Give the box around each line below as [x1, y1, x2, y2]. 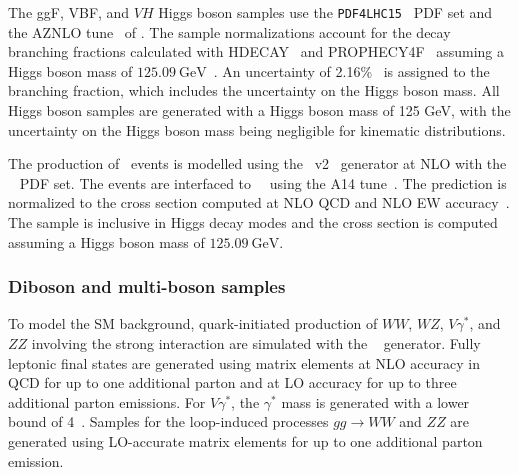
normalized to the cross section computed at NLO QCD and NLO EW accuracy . [8, 192, 510, 213]
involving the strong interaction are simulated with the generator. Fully [31, 333, 481, 353]
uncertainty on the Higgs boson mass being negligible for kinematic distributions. [8, 119, 506, 140]
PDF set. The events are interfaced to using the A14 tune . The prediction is [19, 172, 507, 193]
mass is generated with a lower [281, 391, 470, 412]
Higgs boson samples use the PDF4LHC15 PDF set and [158, 2, 493, 22]
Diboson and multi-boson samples [8, 274, 286, 299]
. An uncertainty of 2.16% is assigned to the [213, 60, 490, 81]
